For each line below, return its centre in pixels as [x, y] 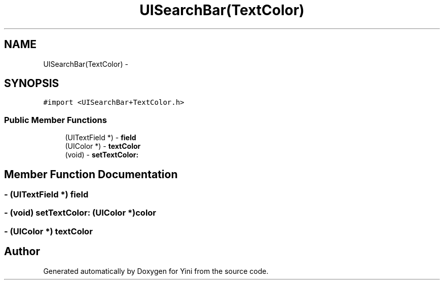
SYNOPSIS [32, 84]
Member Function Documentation [91, 174]
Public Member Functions [55, 120]
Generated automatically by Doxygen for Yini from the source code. [156, 271]
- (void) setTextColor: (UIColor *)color [80, 213]
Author [22, 252]
